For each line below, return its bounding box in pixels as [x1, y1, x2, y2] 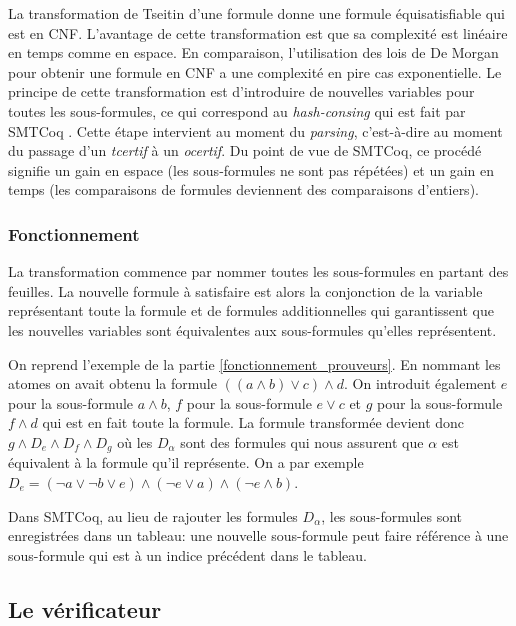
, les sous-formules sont [321, 505, 462, 526]
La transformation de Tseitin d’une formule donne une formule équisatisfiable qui [8, 3, 505, 23]
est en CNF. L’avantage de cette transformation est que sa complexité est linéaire [8, 22, 508, 43]
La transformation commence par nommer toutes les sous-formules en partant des [8, 261, 509, 282]
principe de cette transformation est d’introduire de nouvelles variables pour [8, 81, 475, 102]
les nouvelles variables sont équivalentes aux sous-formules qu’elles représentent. [8, 319, 497, 340]
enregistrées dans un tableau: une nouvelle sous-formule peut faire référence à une [8, 525, 509, 546]
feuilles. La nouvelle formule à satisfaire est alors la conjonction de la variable [8, 280, 483, 301]
